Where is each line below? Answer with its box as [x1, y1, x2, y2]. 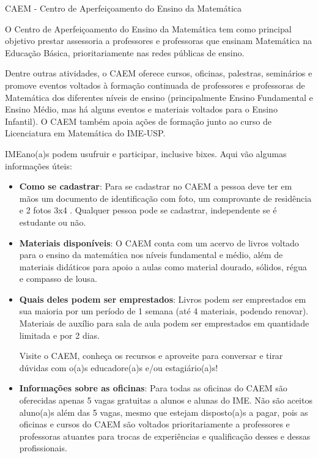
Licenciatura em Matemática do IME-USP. [5, 127, 166, 139]
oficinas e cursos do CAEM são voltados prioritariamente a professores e [19, 418, 290, 430]
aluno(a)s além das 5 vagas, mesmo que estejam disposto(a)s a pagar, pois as [19, 405, 308, 418]
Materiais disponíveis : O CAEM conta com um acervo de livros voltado [19, 236, 299, 249]
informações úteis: [5, 159, 72, 172]
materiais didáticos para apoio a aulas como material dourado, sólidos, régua [19, 260, 307, 273]
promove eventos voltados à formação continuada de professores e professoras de [5, 78, 305, 91]
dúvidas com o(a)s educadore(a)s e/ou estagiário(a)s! [19, 361, 218, 374]
